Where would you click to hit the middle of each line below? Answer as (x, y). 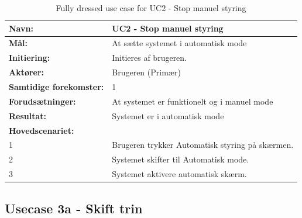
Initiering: (30, 58)
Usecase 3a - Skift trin (74, 208)
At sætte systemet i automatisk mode (179, 43)
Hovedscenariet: (42, 130)
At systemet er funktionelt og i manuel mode (193, 101)
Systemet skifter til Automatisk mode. (181, 159)
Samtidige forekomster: (56, 86)
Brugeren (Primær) (146, 72)
